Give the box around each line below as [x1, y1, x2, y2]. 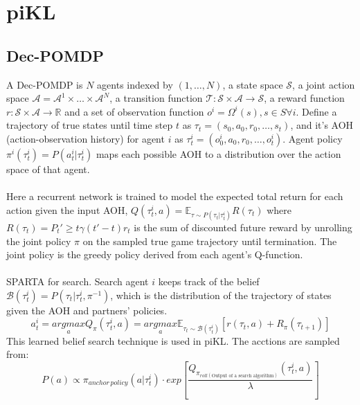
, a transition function [109, 91, 203, 105]
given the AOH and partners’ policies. [6, 303, 168, 317]
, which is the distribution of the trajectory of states [110, 287, 332, 302]
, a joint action [292, 77, 355, 91]
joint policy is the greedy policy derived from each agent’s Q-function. [6, 247, 303, 262]
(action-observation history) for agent [6, 131, 165, 145]
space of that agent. [6, 161, 90, 176]
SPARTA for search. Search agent [6, 274, 149, 289]
